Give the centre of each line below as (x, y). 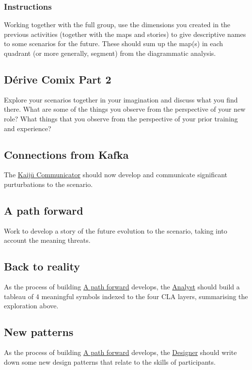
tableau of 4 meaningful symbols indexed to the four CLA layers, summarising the (126, 296)
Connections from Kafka (66, 154)
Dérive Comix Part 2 (58, 79)
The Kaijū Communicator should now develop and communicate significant (116, 175)
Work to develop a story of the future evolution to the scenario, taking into (116, 230)
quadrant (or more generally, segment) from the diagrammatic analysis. (110, 53)
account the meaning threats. (47, 240)
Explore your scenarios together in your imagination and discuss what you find (121, 99)
